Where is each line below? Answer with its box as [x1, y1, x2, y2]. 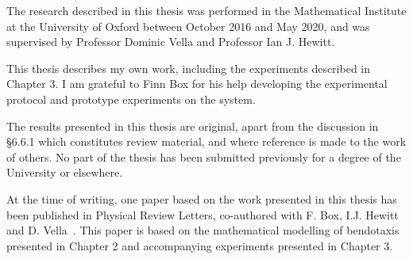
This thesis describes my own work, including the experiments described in [6, 59, 371, 76]
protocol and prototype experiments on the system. [6, 90, 256, 107]
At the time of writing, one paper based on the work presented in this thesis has [6, 190, 397, 207]
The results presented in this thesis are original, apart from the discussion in [6, 117, 379, 134]
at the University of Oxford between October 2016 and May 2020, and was [6, 17, 370, 34]
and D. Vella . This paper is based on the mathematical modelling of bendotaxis [6, 222, 399, 238]
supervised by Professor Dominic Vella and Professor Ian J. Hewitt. [6, 33, 335, 50]
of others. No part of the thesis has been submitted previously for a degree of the [6, 148, 401, 165]
